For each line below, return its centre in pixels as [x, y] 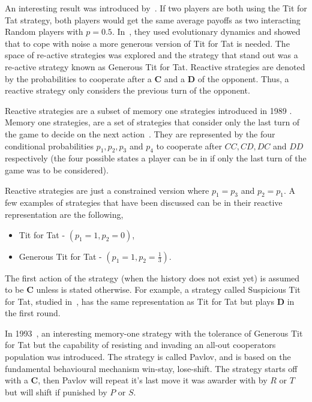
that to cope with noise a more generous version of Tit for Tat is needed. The [147, 43]
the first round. [33, 313]
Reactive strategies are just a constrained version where [107, 190]
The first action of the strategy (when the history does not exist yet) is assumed [152, 277]
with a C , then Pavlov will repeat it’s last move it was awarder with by [136, 380]
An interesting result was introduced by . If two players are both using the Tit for [156, 8]
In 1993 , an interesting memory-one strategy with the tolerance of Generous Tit [154, 333]
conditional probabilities [49, 145]
